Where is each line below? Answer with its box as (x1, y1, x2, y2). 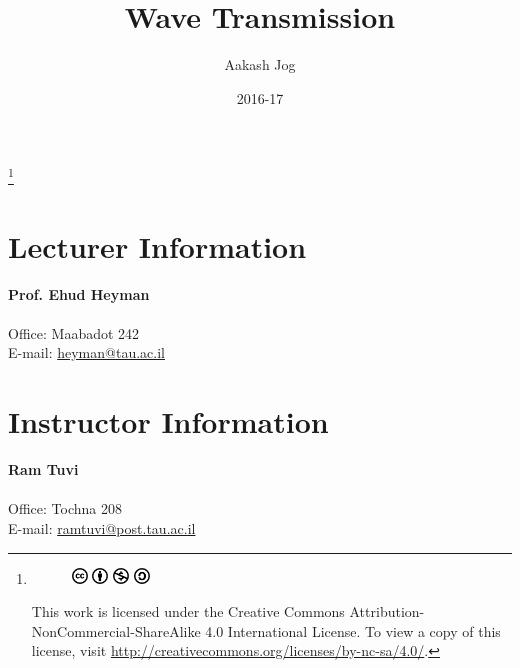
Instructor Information (8, 401, 329, 442)
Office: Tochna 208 (8, 498, 122, 519)
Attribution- (349, 601, 425, 622)
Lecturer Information (8, 225, 307, 266)
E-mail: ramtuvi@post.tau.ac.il (8, 517, 196, 538)
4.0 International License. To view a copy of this (205, 620, 501, 641)
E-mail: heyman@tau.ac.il (8, 342, 165, 363)
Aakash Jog (224, 54, 296, 75)
